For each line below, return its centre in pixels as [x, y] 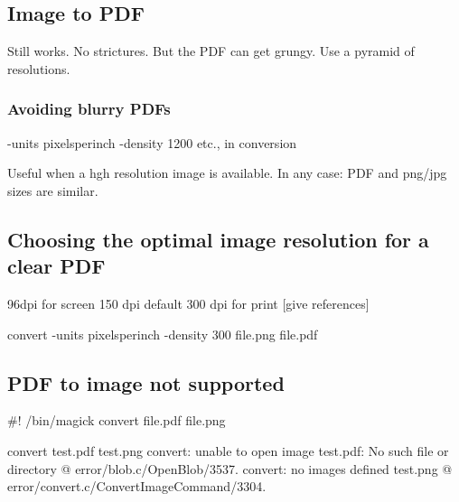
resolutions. [39, 68]
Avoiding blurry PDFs [89, 109]
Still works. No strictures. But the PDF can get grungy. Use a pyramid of [211, 51]
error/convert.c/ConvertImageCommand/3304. [137, 486]
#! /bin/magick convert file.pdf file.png [117, 420]
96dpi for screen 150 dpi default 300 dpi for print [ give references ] [188, 303]
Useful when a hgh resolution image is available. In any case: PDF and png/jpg [227, 173]
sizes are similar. [53, 190]
